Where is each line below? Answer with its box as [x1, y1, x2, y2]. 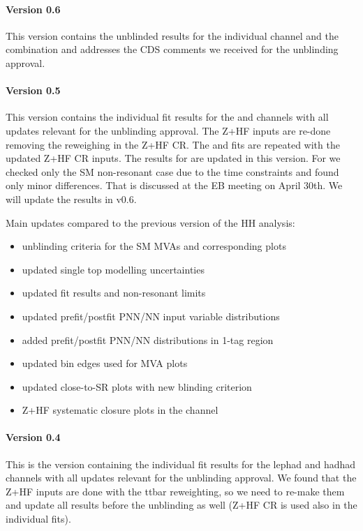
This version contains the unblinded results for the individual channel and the [6, 28, 339, 43]
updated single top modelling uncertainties [22, 262, 205, 276]
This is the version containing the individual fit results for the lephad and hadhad [6, 456, 356, 471]
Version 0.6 [6, 1, 61, 16]
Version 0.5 [6, 83, 61, 98]
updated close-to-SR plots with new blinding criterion [22, 379, 252, 394]
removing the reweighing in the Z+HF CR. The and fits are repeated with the [6, 137, 340, 151]
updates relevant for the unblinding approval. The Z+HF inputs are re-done [6, 123, 331, 137]
